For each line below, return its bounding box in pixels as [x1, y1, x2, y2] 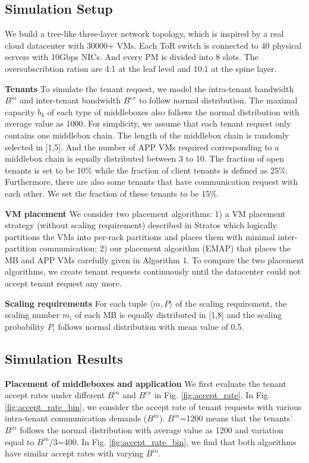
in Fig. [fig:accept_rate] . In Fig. [154, 389, 270, 401]
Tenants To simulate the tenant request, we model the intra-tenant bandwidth [5, 82, 294, 95]
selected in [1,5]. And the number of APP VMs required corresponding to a [5, 140, 279, 153]
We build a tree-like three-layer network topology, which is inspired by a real [5, 27, 284, 40]
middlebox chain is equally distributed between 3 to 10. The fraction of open [5, 152, 285, 165]
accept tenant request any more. [5, 277, 122, 289]
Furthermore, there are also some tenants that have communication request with [5, 175, 298, 188]
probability [5, 320, 45, 332]
